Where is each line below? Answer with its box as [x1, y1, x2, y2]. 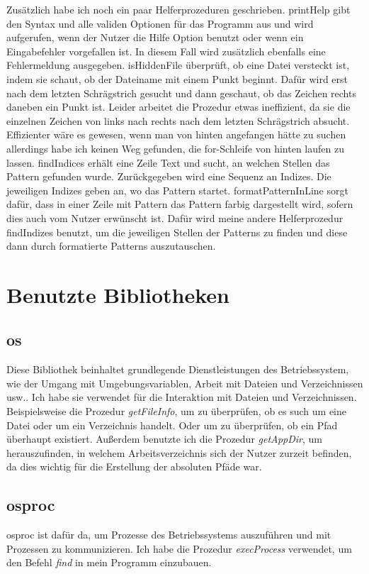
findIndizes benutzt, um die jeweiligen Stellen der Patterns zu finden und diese [6, 224, 348, 239]
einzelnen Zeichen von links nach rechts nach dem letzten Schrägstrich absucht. [6, 113, 350, 128]
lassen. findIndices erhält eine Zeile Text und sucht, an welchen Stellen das [6, 155, 330, 170]
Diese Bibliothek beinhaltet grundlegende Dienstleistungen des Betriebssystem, [6, 362, 349, 377]
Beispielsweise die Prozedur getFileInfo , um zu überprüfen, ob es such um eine [6, 404, 347, 419]
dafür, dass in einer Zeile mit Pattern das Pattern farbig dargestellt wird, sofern [6, 197, 353, 211]
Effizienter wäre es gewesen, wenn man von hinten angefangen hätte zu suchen [6, 127, 346, 142]
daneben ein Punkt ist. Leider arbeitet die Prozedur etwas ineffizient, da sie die [6, 99, 351, 114]
